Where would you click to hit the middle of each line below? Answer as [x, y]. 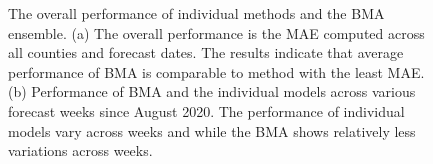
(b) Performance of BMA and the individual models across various [212, 91]
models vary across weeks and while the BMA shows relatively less [212, 130]
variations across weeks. [80, 150]
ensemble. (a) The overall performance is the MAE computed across [216, 32]
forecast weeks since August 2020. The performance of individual [206, 110]
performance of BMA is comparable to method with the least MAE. [216, 71]
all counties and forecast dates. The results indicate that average [206, 52]
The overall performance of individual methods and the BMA [196, 13]
